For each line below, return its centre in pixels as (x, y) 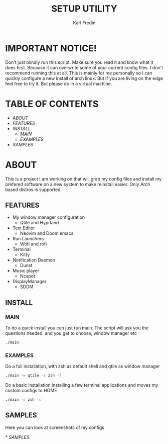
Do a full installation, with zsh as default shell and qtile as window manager (83, 366)
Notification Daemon (34, 260)
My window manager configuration (49, 217)
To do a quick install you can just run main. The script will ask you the (77, 328)
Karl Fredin (84, 23)
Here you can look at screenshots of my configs (55, 427)
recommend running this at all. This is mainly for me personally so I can (79, 73)
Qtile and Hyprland (39, 223)
